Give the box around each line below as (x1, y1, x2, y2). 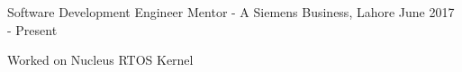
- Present (7, 20, 58, 39)
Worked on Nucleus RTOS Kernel (7, 50, 194, 69)
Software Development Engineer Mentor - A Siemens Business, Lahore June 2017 (7, 3, 455, 21)
